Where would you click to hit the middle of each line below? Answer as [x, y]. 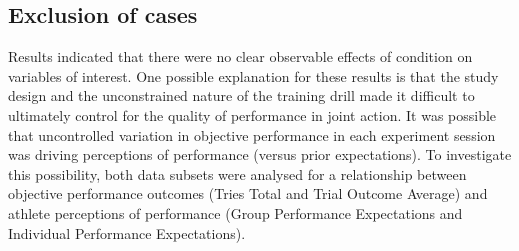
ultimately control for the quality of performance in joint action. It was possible [252, 114]
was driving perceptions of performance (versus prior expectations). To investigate [260, 154]
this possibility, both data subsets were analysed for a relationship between [237, 173]
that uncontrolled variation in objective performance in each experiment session [252, 134]
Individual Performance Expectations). [127, 232]
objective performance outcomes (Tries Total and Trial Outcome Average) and [248, 193]
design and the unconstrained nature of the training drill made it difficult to [241, 95]
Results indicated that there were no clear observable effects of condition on [240, 56]
